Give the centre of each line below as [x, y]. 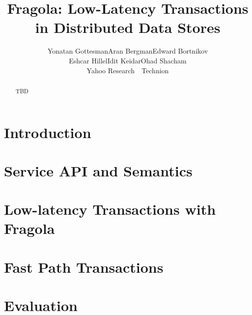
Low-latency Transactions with [110, 209]
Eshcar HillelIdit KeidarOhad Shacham [128, 60]
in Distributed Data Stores [128, 27]
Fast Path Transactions [84, 267]
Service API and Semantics [98, 170]
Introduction [48, 132]
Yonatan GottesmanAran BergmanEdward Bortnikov [128, 51]
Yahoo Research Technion [128, 70]
